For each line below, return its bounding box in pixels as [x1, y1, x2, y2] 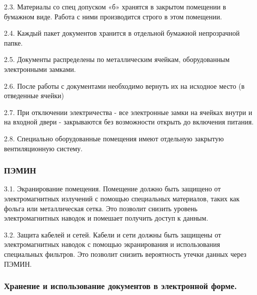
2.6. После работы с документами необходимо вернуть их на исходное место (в [4, 80, 245, 91]
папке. [4, 37, 23, 48]
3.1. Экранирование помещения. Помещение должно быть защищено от [4, 183, 221, 194]
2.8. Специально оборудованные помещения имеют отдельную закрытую [4, 133, 224, 143]
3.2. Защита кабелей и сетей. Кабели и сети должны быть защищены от [4, 229, 221, 239]
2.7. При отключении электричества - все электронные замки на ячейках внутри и [4, 107, 253, 117]
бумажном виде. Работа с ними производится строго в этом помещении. [4, 11, 222, 21]
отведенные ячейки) [4, 90, 64, 101]
